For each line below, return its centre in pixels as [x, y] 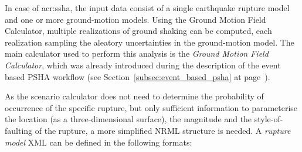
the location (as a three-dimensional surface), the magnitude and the [128, 119]
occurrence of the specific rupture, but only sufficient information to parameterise [151, 107]
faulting [19, 130]
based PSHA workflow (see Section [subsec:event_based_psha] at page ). [138, 76]
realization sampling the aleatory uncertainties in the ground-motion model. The [150, 42]
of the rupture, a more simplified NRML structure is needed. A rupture [163, 130]
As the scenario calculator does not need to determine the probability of [134, 96]
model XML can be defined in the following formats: [99, 142]
